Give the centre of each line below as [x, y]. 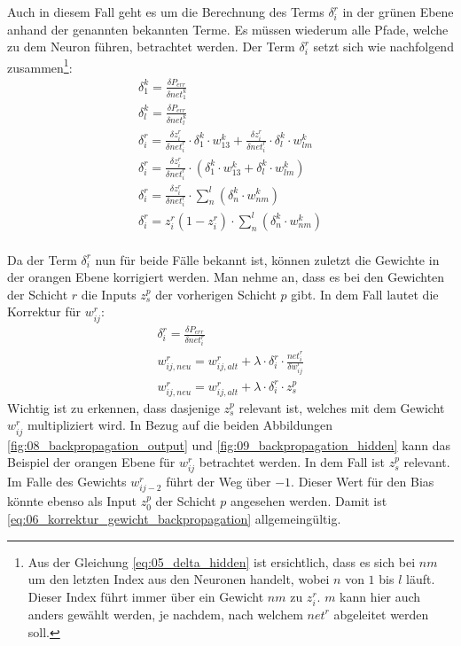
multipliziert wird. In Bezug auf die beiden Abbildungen [180, 425]
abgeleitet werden [381, 614]
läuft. [420, 579]
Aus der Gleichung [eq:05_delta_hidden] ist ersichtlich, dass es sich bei [222, 561]
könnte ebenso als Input [72, 501]
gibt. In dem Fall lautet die [365, 294]
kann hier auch [380, 596]
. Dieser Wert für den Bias [363, 482]
